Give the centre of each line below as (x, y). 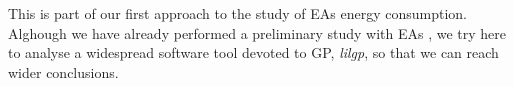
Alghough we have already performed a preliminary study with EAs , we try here (257, 32)
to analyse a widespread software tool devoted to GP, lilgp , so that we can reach (253, 52)
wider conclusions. (63, 71)
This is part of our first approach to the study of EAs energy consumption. (237, 13)
